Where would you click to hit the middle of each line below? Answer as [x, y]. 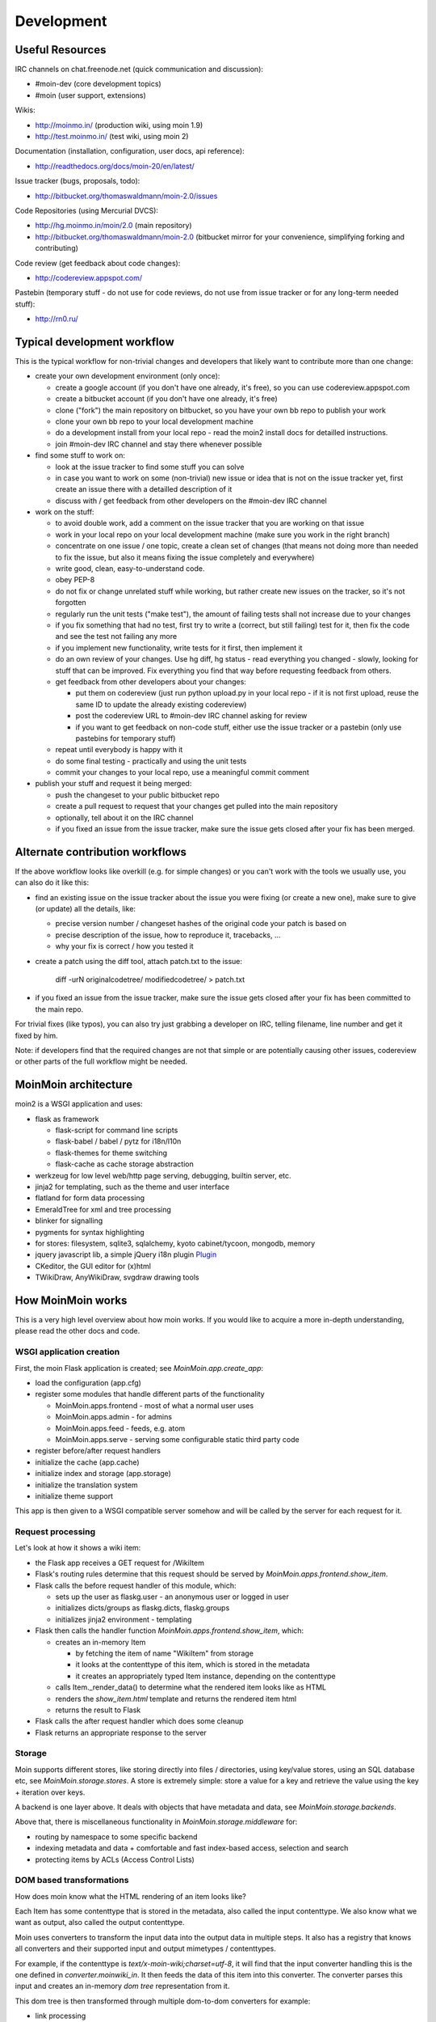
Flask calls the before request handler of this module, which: [136, 1585]
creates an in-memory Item [101, 1642]
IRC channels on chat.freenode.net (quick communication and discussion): [139, 70]
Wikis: [25, 110]
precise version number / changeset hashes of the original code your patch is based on [201, 924]
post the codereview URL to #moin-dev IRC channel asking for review [191, 716]
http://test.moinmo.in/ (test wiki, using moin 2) [112, 137]
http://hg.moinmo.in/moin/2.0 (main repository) [114, 226]
